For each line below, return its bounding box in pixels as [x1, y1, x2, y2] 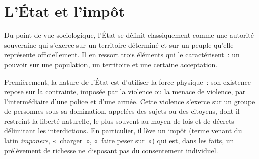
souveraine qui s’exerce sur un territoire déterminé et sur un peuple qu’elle [4, 39, 234, 50]
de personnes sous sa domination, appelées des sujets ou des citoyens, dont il [4, 106, 240, 116]
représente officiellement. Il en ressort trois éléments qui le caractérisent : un [4, 49, 240, 60]
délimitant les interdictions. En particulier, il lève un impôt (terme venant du [4, 125, 242, 136]
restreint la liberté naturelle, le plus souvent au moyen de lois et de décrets [4, 115, 234, 126]
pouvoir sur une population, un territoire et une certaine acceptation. [4, 59, 218, 69]
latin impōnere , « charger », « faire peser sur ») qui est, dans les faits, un [4, 135, 234, 146]
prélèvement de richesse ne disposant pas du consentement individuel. [4, 145, 218, 155]
